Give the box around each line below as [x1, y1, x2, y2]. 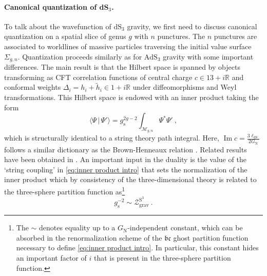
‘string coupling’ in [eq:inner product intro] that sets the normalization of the [4, 164, 247, 174]
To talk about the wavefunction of [4, 21, 111, 31]
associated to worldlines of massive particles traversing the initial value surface [4, 41, 252, 51]
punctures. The [157, 31, 205, 42]
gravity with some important [163, 51, 254, 62]
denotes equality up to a [39, 222, 116, 233]
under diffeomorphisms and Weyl [132, 82, 237, 92]
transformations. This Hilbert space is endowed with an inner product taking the [4, 92, 259, 103]
